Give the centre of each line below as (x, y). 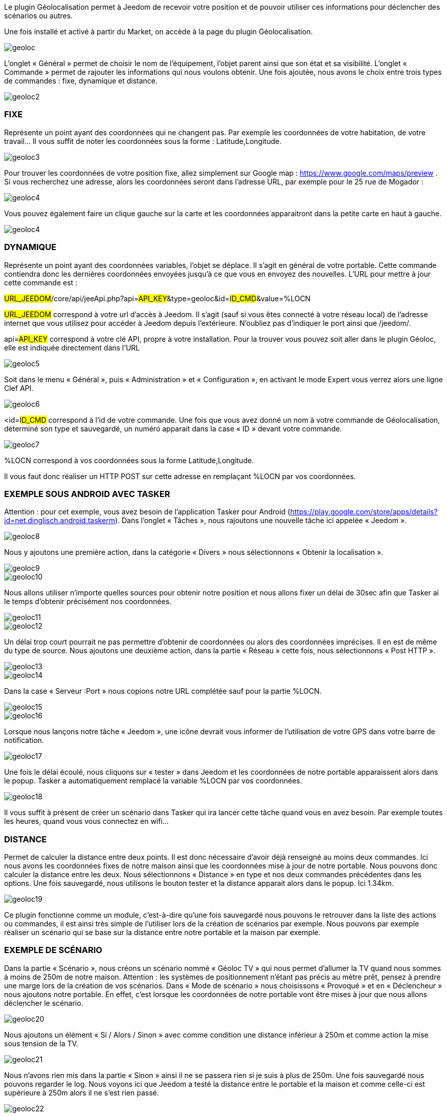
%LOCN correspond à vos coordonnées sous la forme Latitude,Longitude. (129, 460)
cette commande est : (41, 282)
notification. (24, 740)
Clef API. (19, 388)
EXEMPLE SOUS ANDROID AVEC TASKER (87, 494)
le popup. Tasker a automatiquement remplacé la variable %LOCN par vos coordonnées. (153, 781)
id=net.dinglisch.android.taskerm (60, 521)
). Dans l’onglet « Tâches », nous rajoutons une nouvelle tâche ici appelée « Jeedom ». (261, 521)
